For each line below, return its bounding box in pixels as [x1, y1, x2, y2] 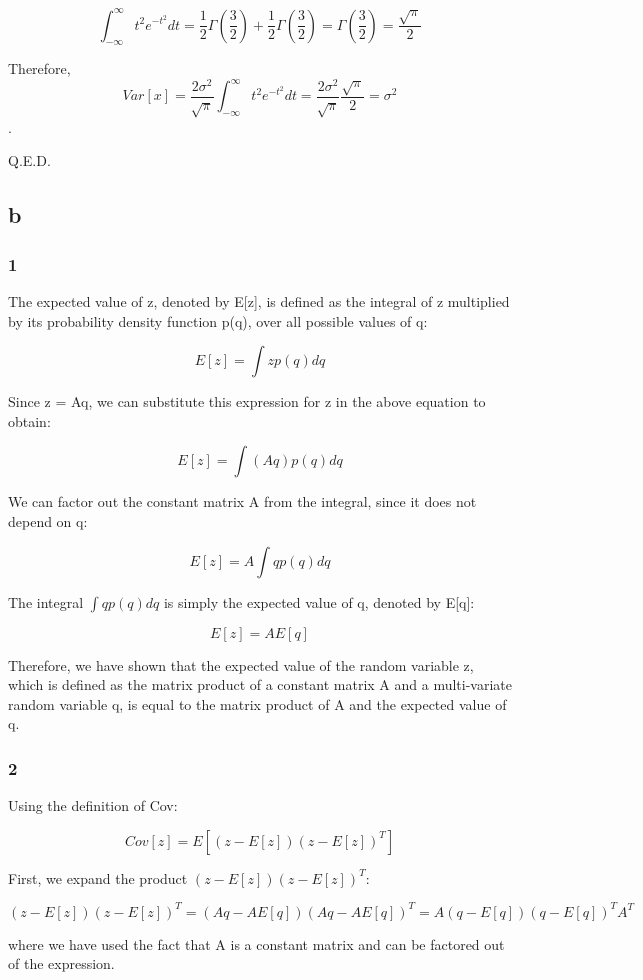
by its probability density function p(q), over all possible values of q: [8, 310, 428, 331]
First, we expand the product [8, 867, 188, 888]
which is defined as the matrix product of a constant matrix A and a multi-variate [8, 674, 512, 695]
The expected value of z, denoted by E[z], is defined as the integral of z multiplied [8, 290, 510, 311]
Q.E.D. [8, 150, 51, 171]
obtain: [8, 410, 51, 431]
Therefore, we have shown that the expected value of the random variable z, [8, 654, 474, 675]
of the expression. [8, 953, 115, 974]
